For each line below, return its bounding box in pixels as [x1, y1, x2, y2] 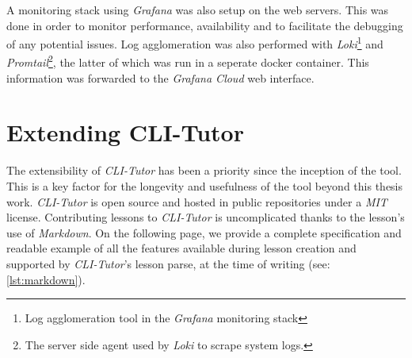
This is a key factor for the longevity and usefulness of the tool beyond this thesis [6, 178, 403, 194]
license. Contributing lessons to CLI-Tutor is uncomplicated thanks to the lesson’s [6, 209, 405, 225]
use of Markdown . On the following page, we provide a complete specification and [6, 224, 402, 241]
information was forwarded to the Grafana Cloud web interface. [6, 69, 315, 86]
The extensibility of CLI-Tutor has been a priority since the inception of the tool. [6, 162, 402, 179]
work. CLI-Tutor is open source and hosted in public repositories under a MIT [6, 193, 387, 210]
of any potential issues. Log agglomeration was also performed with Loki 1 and [6, 33, 383, 52]
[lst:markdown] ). [6, 271, 86, 287]
